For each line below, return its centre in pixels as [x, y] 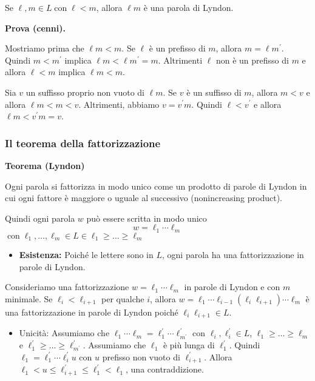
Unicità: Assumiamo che [64, 333]
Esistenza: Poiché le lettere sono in [86, 255]
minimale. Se [29, 299]
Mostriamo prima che [45, 48]
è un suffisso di [214, 92]
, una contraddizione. [165, 369]
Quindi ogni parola [40, 218]
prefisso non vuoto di [141, 356]
